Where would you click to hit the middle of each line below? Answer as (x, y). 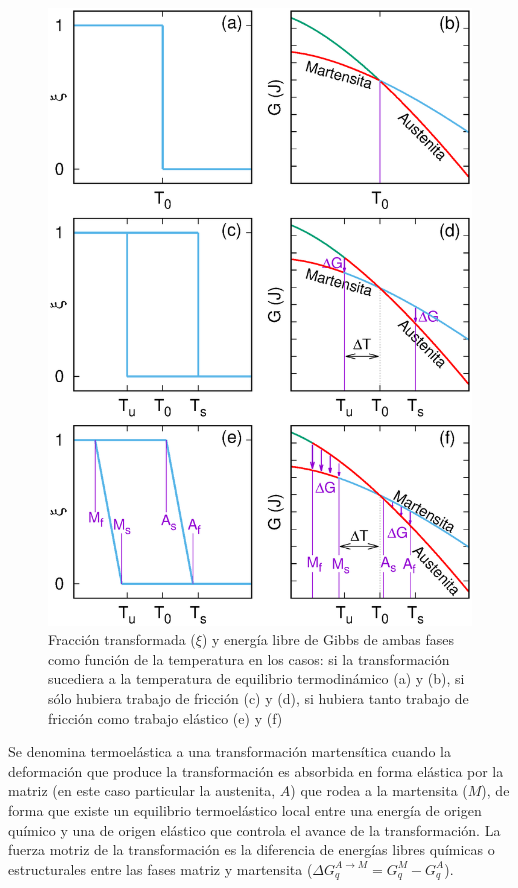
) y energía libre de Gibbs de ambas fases (328, 639)
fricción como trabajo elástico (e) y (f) (165, 717)
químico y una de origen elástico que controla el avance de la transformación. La (254, 829)
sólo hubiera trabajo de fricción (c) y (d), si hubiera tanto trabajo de (258, 697)
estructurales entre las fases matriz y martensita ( (160, 868)
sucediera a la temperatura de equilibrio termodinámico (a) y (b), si (256, 678)
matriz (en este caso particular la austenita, (142, 790)
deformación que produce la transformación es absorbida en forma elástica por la (256, 770)
